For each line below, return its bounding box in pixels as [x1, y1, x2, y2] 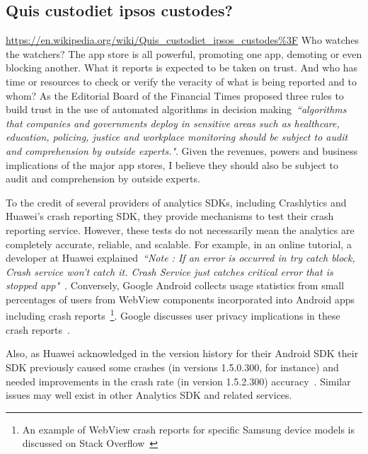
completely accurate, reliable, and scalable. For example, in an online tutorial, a [6, 236, 352, 251]
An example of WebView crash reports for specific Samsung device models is [22, 421, 355, 436]
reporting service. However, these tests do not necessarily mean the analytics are [6, 222, 355, 237]
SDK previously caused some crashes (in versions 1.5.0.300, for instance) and [6, 359, 339, 374]
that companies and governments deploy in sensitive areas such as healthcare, [6, 115, 340, 130]
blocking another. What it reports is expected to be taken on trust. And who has [6, 60, 358, 75]
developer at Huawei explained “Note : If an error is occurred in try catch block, [6, 250, 355, 265]
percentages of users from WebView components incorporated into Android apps [6, 291, 355, 306]
